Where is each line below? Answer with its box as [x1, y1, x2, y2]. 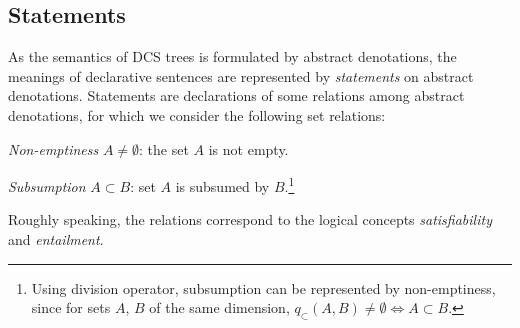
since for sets [31, 297, 111, 318]
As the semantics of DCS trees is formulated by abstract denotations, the [8, 46, 457, 67]
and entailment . [8, 229, 104, 250]
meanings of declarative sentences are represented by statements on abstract [8, 65, 474, 86]
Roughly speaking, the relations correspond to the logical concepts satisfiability [8, 209, 492, 230]
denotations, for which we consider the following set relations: [8, 104, 386, 125]
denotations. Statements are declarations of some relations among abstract [8, 85, 465, 106]
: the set [139, 138, 189, 159]
